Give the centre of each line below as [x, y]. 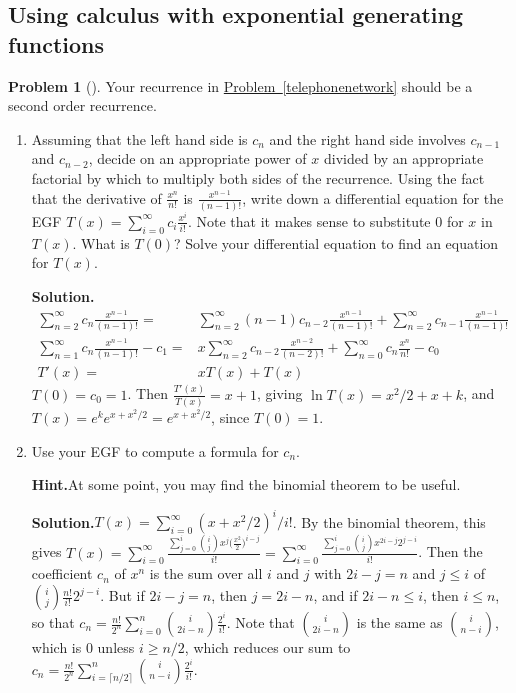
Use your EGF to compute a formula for [155, 450]
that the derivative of [96, 197]
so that [53, 622]
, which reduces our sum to [267, 647]
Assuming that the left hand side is [139, 138]
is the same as [399, 622]
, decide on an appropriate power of [197, 158]
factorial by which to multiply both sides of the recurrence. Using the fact [258, 177]
